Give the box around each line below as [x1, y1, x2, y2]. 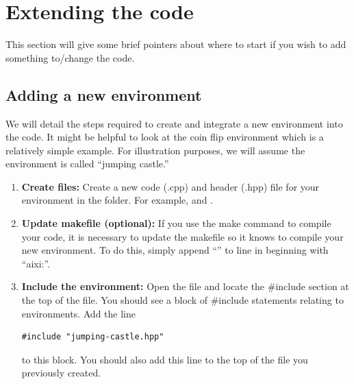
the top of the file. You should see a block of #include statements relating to [21, 293, 344, 307]
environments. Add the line [21, 306, 136, 320]
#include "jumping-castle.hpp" [21, 332, 164, 342]
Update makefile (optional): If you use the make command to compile [21, 216, 331, 230]
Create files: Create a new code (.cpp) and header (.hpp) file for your [21, 179, 320, 193]
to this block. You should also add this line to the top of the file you [21, 352, 308, 366]
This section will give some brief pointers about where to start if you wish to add [5, 37, 346, 51]
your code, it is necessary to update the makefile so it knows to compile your [21, 229, 344, 243]
